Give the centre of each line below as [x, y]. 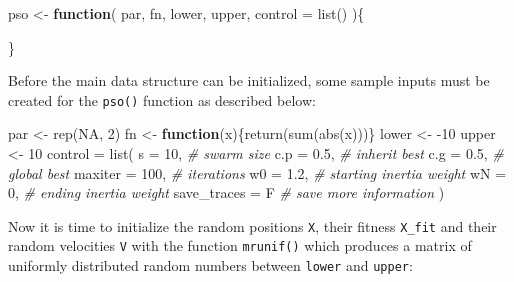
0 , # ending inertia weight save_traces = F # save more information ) [226, 192]
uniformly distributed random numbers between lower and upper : [210, 265]
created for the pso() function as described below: [162, 99]
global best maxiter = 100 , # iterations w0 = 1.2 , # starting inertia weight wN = [257, 172]
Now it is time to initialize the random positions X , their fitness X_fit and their [252, 225]
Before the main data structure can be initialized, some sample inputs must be [249, 80]
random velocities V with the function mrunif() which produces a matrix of [240, 245]
